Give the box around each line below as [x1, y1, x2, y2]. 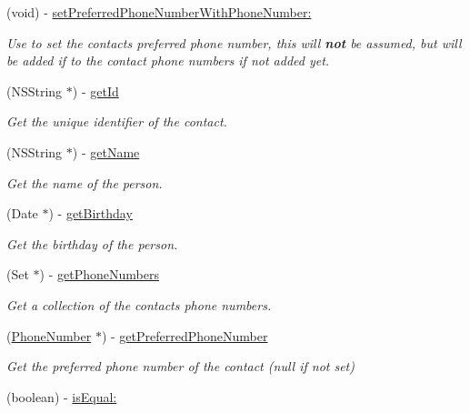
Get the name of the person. [6, 173, 163, 192]
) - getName [72, 142, 140, 161]
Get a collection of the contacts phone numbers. [6, 295, 272, 314]
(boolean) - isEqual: [6, 387, 117, 406]
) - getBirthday [48, 204, 133, 223]
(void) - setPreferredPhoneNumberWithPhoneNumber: [6, 3, 312, 21]
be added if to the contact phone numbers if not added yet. [6, 51, 330, 70]
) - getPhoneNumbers [39, 265, 159, 284]
